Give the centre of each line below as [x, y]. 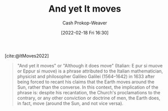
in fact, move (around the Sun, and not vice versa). [70, 103]
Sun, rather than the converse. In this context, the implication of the [88, 87]
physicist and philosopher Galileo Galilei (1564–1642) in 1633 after [86, 76]
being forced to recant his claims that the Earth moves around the [86, 82]
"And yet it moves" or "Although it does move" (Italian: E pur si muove [90, 65]
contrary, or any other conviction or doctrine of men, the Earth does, [89, 98]
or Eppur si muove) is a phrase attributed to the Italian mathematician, [90, 71]
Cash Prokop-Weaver [85, 23]
